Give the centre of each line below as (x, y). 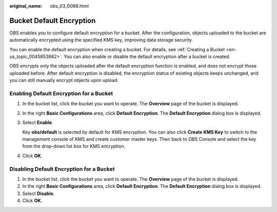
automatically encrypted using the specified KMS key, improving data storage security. (101, 40)
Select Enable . (38, 122)
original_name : (26, 6)
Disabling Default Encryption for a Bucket (62, 169)
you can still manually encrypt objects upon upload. (64, 80)
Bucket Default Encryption (53, 20)
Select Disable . (38, 193)
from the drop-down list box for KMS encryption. (74, 146)
